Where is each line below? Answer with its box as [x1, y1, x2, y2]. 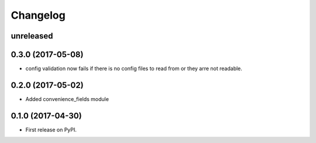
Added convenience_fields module [25, 95, 109, 102]
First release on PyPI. [25, 126, 77, 133]
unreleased [11, 31, 53, 41]
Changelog [11, 9, 66, 22]
